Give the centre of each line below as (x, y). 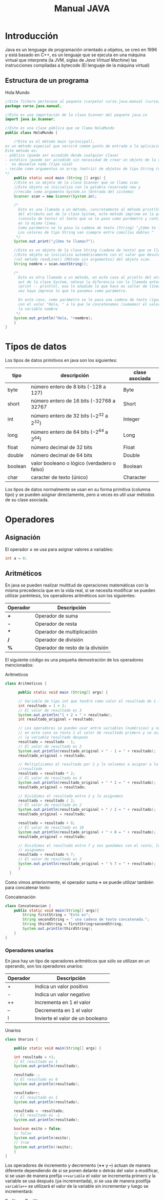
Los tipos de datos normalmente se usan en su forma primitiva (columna (78, 489)
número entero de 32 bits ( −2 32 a (70, 415)
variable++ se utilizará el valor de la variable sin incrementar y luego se (77, 1186)
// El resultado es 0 (36, 1080)
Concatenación (20, 897)
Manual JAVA (82, 9)
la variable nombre (38, 309)
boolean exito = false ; (38, 1129)
